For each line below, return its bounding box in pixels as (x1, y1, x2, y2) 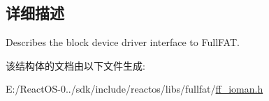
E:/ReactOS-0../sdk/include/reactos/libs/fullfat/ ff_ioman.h (6, 81, 263, 96)
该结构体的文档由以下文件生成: (6, 58, 145, 72)
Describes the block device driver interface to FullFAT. (6, 35, 240, 49)
